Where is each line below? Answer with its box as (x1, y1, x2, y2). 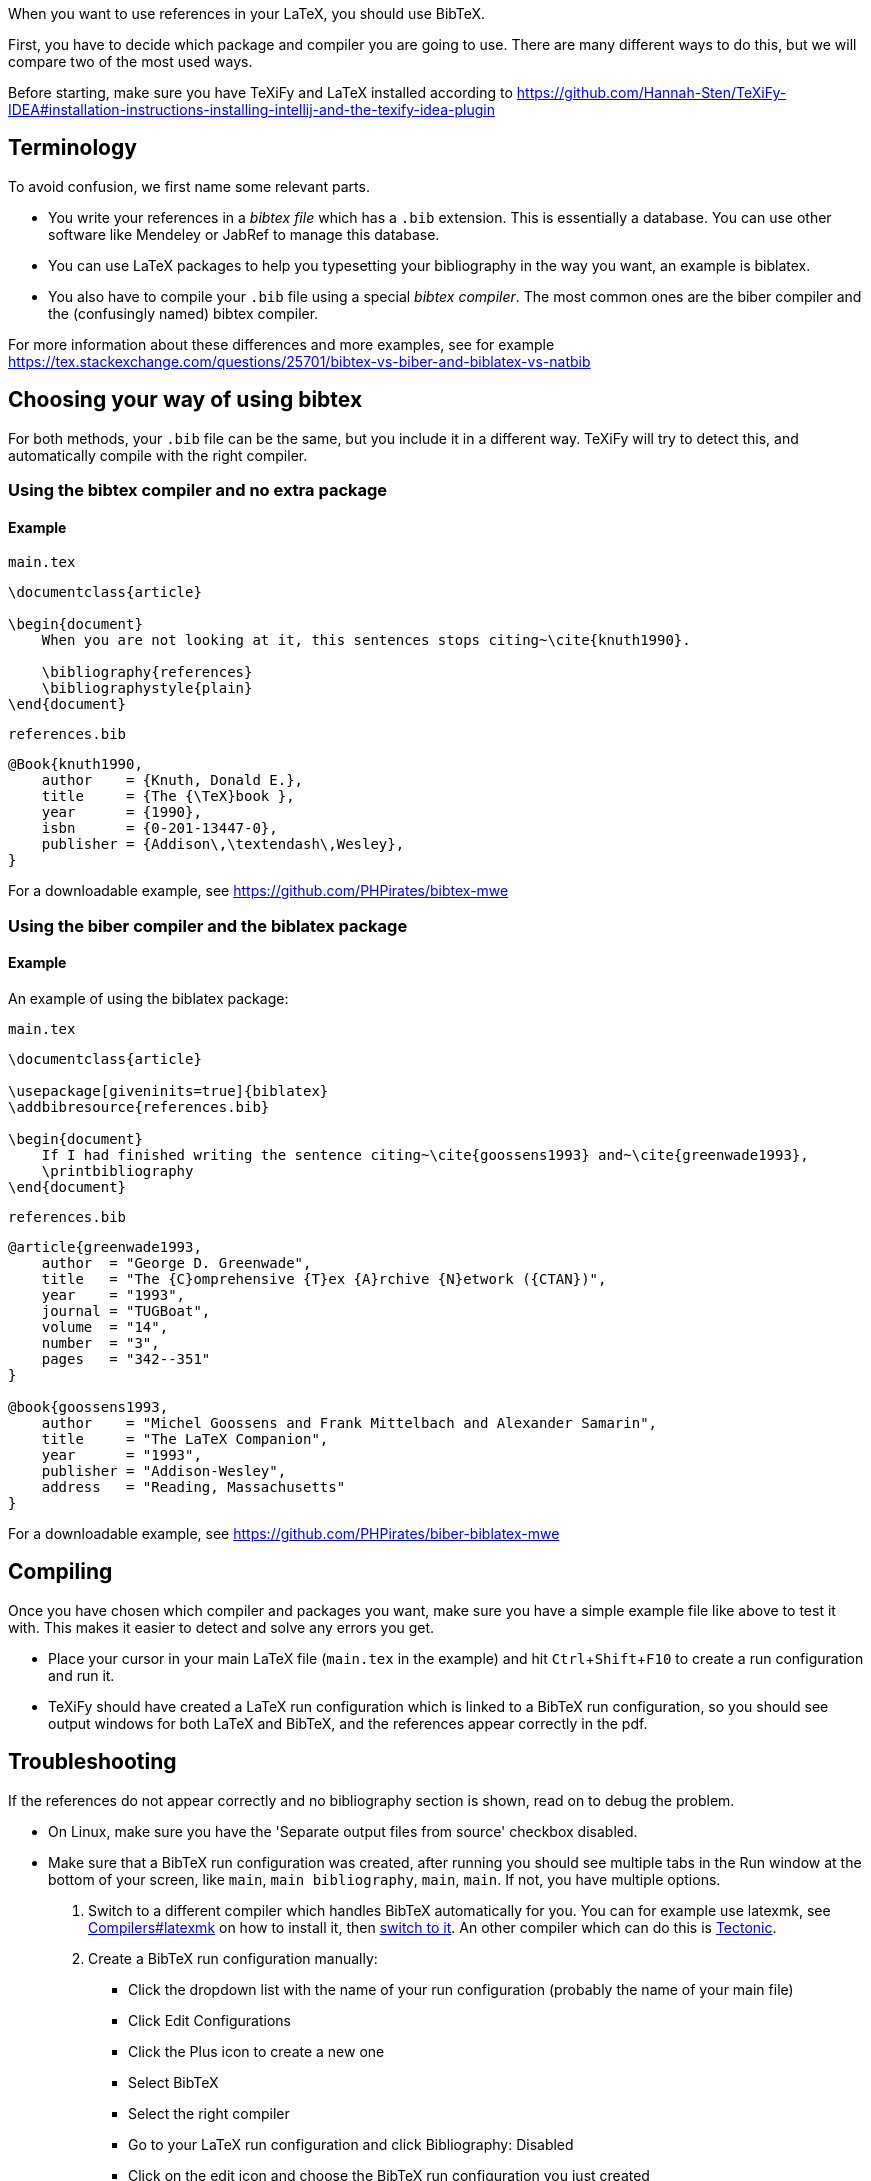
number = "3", (41, 1334, 160, 1351)
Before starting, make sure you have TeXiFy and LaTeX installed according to (8, 84, 513, 101)
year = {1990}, (41, 804, 202, 821)
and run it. (48, 1666, 115, 1684)
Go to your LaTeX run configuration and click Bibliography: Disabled (128, 2135, 574, 2153)
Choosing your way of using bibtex (8, 387, 363, 413)
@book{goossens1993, (8, 1398, 169, 1415)
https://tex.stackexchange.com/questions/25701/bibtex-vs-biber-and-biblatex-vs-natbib (8, 352, 591, 370)
